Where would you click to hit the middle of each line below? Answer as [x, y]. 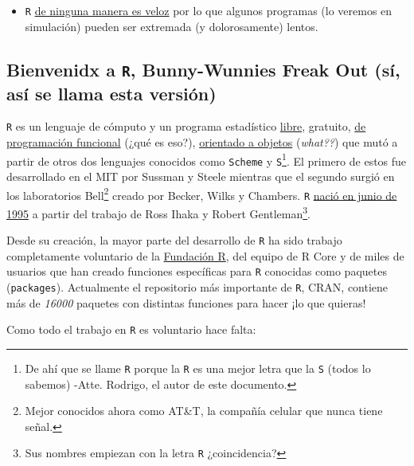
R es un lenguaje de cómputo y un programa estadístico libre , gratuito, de [186, 126]
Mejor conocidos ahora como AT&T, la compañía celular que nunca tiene [204, 411]
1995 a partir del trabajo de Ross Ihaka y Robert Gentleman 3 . [158, 212]
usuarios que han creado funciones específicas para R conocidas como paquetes [197, 271]
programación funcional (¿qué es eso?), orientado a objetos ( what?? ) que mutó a [202, 142]
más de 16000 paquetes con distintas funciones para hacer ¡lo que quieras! [186, 302]
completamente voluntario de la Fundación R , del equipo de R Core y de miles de [205, 255]
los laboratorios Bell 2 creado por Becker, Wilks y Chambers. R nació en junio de [202, 194]
